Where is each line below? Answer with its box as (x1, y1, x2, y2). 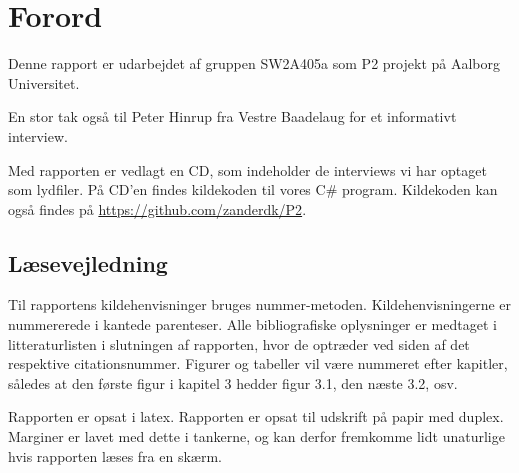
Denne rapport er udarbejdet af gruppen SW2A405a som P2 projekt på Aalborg (8, 53, 500, 74)
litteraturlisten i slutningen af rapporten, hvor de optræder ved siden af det (8, 333, 470, 354)
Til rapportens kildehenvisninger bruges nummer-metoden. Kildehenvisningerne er (8, 294, 512, 315)
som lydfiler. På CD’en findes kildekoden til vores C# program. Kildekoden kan (8, 179, 498, 200)
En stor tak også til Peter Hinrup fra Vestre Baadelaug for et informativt (8, 106, 457, 127)
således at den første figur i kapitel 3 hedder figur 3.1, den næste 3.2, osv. (8, 372, 458, 393)
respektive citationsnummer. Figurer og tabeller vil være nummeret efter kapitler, (8, 353, 508, 374)
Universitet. (8, 72, 80, 93)
